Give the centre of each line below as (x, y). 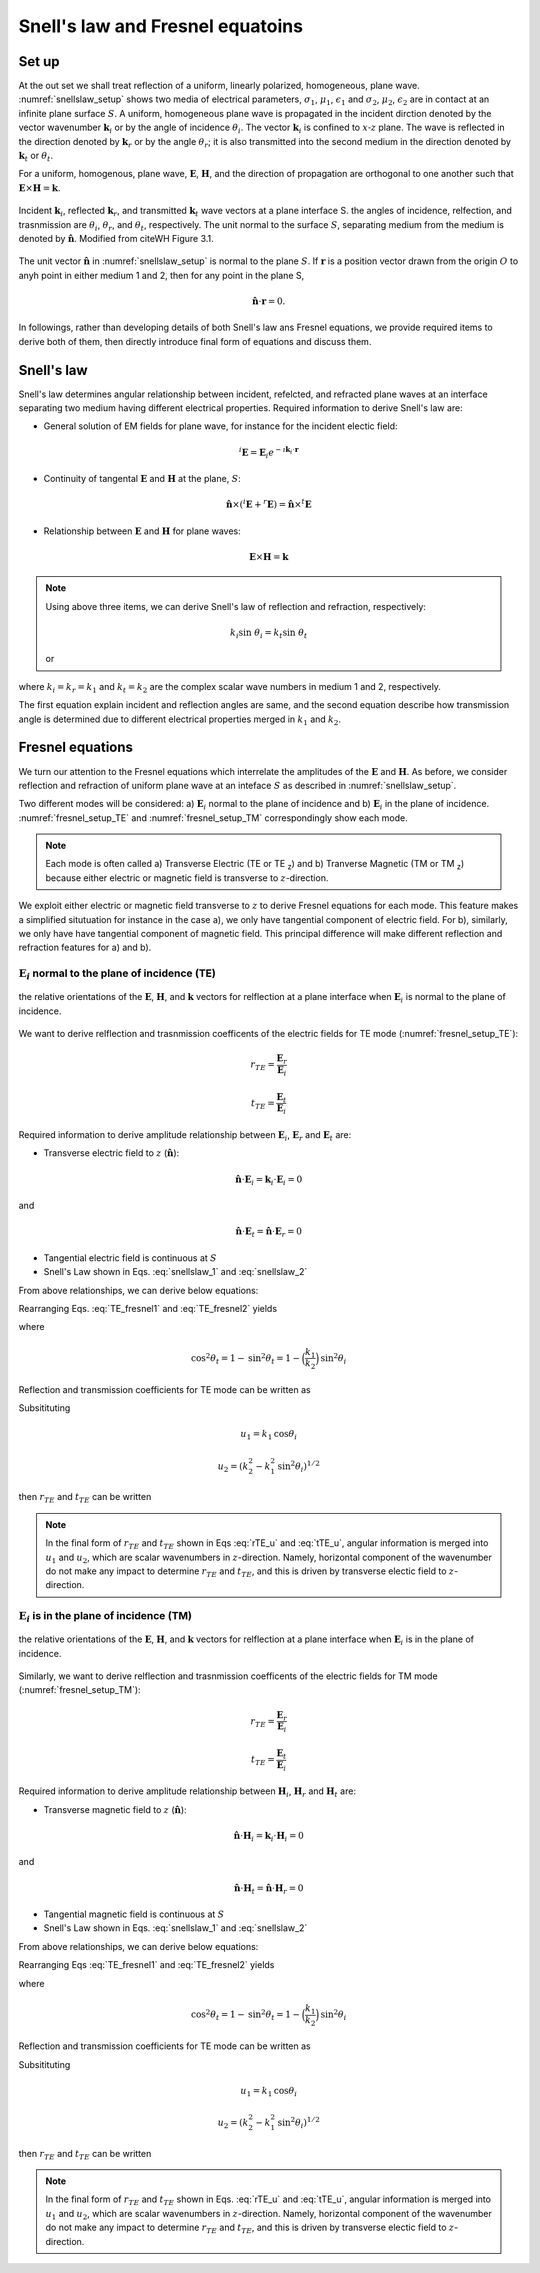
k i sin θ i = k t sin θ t (269, 633)
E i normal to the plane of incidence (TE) (117, 974)
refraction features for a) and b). (85, 947)
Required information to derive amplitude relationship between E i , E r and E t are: (185, 1135)
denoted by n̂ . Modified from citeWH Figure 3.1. (116, 238)
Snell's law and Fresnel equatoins (161, 26)
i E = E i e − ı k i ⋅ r (268, 452)
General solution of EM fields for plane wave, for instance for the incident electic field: (221, 426)
